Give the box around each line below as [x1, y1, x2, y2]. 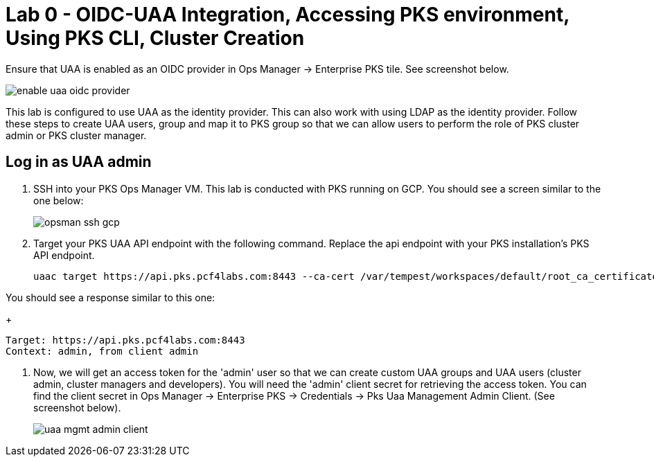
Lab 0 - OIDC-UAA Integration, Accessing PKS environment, [6, 3, 569, 26]
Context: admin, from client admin [6, 345, 199, 357]
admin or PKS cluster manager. [6, 129, 147, 141]
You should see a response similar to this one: [6, 291, 215, 303]
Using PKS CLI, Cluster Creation [6, 26, 305, 50]
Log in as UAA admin [6, 153, 152, 171]
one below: [33, 194, 84, 206]
